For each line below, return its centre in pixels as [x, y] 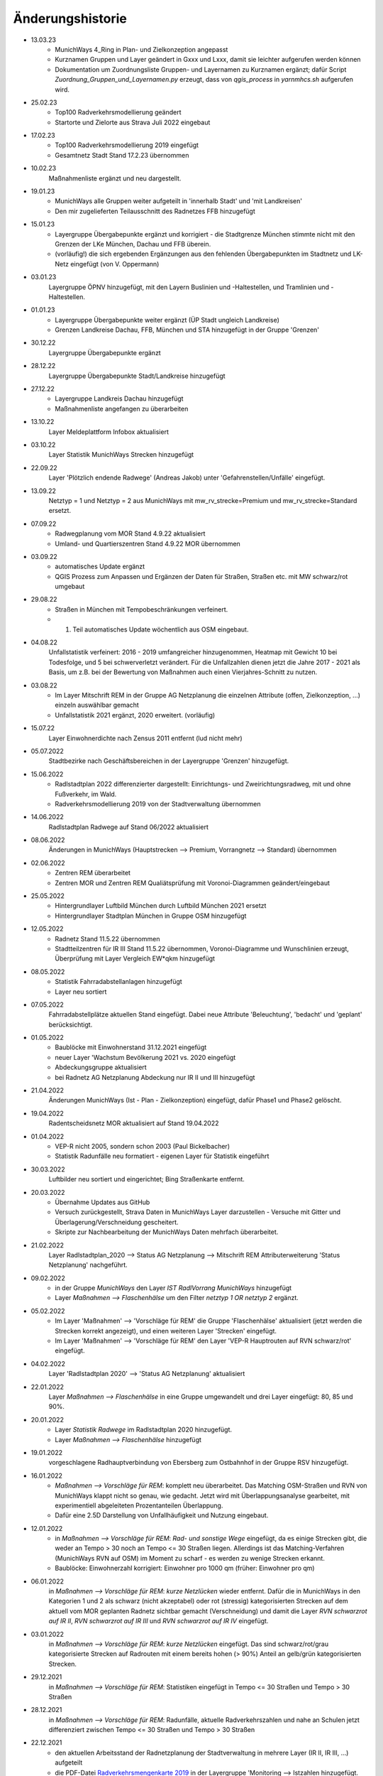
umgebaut [70, 587]
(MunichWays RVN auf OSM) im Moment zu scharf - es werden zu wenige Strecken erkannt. [190, 1558]
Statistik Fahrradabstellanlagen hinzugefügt [118, 982]
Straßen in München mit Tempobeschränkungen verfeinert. [141, 609]
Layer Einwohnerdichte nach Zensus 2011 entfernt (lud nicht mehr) [145, 738]
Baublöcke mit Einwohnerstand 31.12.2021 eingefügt [131, 1047]
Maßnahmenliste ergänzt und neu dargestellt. [115, 178]
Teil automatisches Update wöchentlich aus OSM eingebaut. [161, 629]
